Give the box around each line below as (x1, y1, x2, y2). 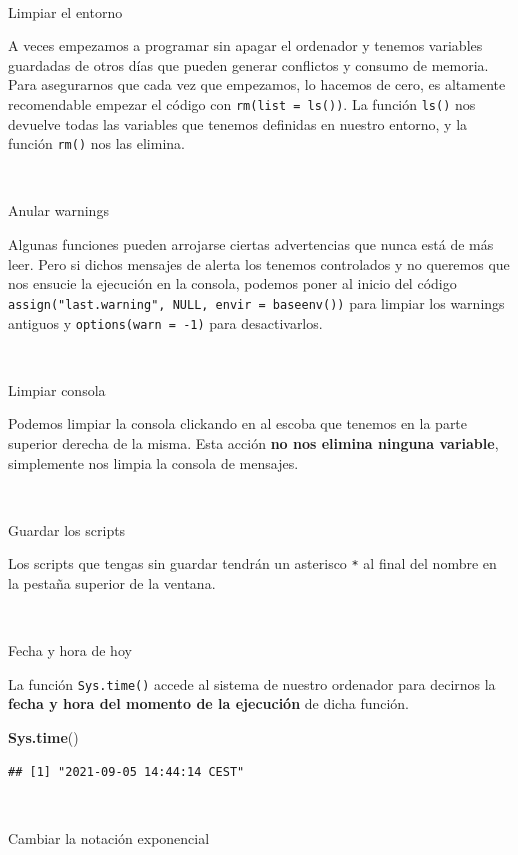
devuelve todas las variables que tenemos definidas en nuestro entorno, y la (8, 113, 468, 134)
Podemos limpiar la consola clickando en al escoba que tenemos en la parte (8, 413, 468, 434)
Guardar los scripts (8, 519, 126, 540)
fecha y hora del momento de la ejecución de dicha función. (8, 693, 410, 714)
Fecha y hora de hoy (8, 640, 132, 661)
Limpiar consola (8, 379, 106, 400)
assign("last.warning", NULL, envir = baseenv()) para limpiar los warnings (8, 292, 505, 313)
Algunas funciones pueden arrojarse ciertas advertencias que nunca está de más (8, 234, 494, 255)
